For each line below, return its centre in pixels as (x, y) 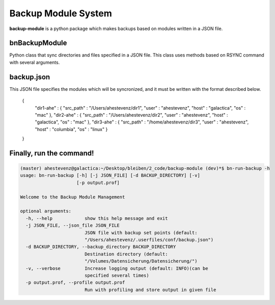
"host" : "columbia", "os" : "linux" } (71, 129)
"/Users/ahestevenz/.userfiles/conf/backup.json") (149, 240)
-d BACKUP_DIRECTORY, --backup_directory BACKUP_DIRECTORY (101, 247)
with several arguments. (35, 62)
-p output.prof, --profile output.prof (75, 283)
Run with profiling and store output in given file (150, 290)
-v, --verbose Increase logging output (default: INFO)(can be (117, 268)
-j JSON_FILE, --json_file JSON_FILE (73, 225)
